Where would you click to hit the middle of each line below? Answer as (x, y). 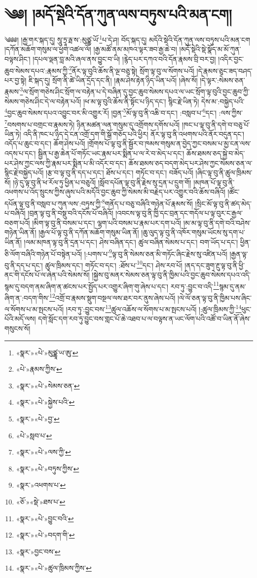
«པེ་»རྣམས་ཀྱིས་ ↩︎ (39, 369)
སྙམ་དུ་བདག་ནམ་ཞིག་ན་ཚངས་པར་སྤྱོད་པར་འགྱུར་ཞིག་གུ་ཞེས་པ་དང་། (87, 286)
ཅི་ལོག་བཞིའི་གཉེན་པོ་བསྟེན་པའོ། (43, 253)
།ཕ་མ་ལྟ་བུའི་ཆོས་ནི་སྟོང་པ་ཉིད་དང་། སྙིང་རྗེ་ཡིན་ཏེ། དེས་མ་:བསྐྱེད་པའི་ (164, 101)
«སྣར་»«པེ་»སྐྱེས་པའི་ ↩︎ (45, 402)
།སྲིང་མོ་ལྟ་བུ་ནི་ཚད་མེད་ (223, 203)
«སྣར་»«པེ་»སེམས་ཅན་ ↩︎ (48, 385)
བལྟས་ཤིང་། (18, 58)
